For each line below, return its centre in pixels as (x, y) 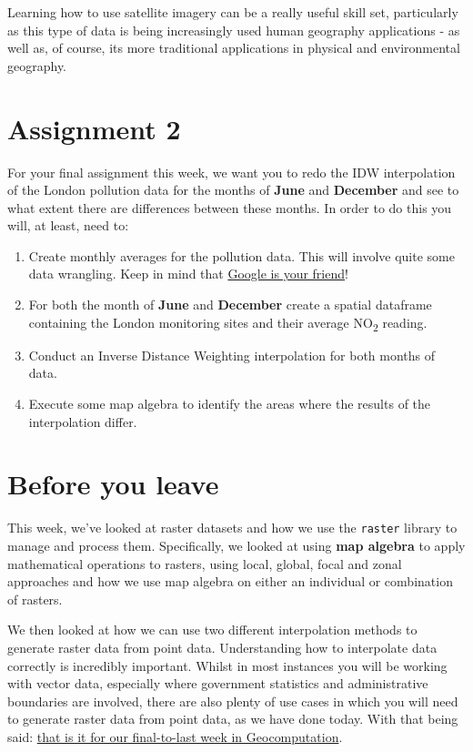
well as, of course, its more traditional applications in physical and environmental (234, 48)
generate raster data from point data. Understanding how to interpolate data (222, 647)
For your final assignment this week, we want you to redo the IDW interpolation (231, 172)
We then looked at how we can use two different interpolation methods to (212, 630)
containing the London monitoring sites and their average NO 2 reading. (228, 323)
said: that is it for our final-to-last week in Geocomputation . (175, 736)
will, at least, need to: (68, 225)
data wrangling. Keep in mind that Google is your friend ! (188, 274)
